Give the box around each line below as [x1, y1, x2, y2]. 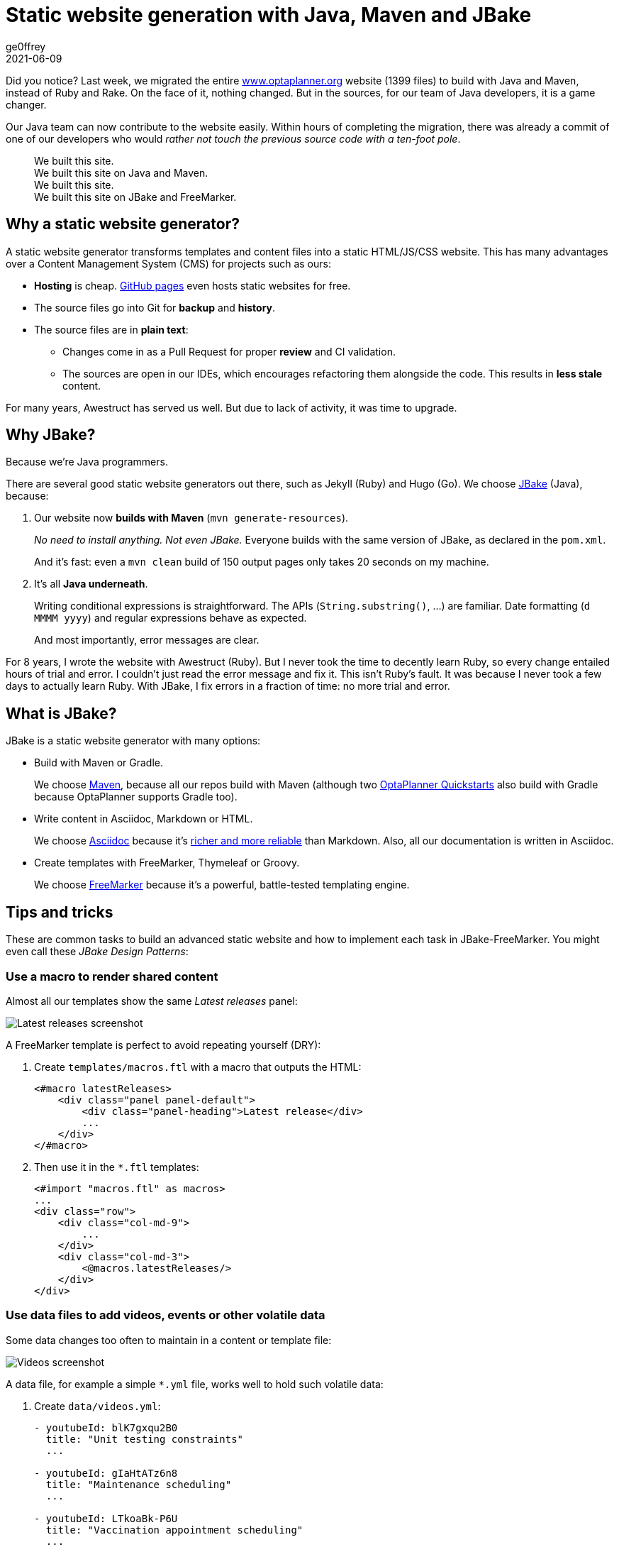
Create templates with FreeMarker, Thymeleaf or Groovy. [34, 857, 300, 869]
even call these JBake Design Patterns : [6, 945, 189, 958]
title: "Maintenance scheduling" [45, 1478, 232, 1490]
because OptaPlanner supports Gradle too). [34, 791, 238, 803]
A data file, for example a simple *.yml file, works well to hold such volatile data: [6, 1377, 384, 1390]
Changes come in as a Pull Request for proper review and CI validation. [62, 345, 396, 358]
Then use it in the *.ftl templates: [34, 1160, 199, 1173]
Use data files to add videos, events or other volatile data [6, 1308, 325, 1323]
